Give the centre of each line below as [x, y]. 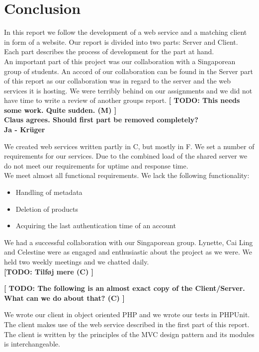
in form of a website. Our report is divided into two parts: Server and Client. [121, 42]
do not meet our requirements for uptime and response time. [96, 165]
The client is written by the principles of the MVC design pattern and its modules [129, 334]
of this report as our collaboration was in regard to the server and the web [118, 81]
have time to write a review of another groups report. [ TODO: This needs [122, 100]
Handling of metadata [49, 192]
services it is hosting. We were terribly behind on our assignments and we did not [128, 90]
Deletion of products [47, 209]
